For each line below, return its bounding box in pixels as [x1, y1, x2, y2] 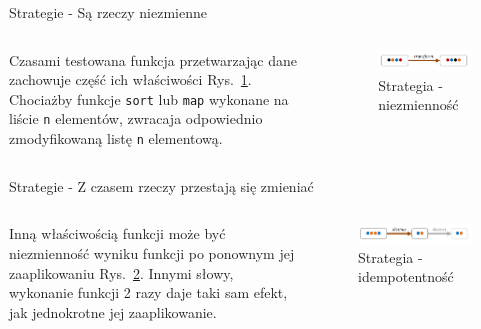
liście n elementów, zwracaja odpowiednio [9, 108, 263, 129]
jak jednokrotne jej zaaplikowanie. [9, 301, 217, 322]
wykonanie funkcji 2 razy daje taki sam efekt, [9, 282, 288, 303]
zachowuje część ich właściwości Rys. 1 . [9, 69, 252, 90]
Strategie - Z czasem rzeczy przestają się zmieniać [9, 175, 314, 196]
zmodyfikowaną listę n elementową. [9, 128, 223, 149]
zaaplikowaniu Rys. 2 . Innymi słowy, [9, 262, 234, 283]
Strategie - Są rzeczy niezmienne [9, 2, 207, 22]
